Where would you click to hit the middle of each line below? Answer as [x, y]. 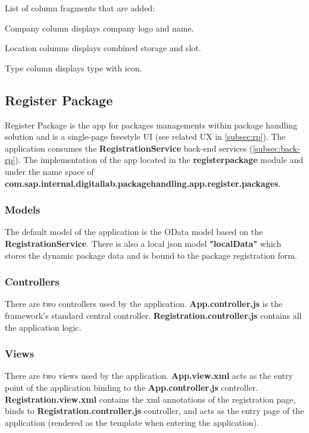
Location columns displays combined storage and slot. [103, 48]
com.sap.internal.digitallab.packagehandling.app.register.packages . [143, 183]
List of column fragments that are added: [80, 8]
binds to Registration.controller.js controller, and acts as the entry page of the [154, 411]
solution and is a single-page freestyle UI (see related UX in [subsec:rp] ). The [145, 137]
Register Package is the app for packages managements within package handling [151, 125]
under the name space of [49, 171]
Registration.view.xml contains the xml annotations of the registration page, [150, 399]
